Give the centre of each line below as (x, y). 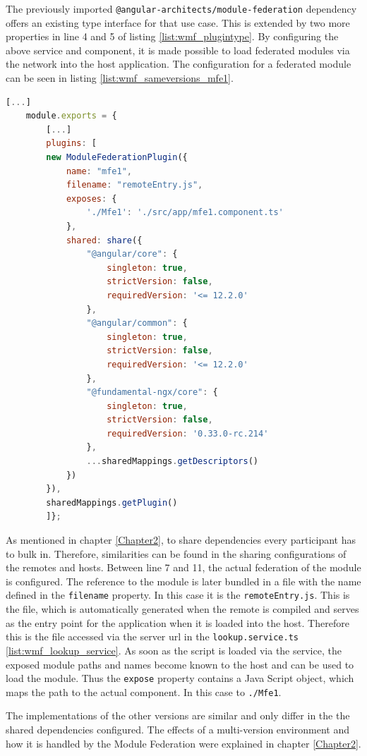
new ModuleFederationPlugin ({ (117, 157)
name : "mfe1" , (99, 171)
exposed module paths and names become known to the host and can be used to (180, 664)
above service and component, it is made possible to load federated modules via (178, 50)
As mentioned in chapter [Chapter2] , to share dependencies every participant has (181, 540)
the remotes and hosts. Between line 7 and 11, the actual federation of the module (183, 567)
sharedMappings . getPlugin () (112, 502)
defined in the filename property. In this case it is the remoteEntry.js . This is (178, 595)
